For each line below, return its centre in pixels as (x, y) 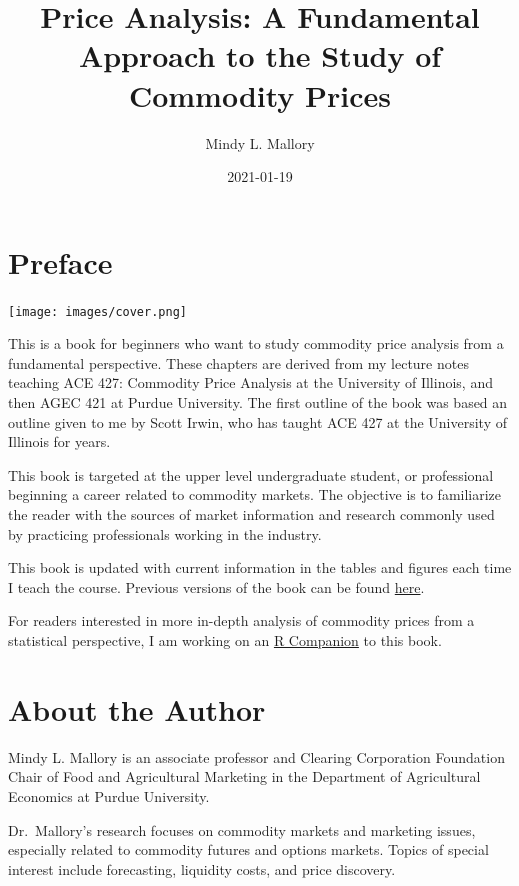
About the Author (137, 708)
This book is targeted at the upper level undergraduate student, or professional (251, 474)
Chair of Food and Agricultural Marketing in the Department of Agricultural (244, 776)
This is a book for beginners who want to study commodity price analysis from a (256, 343)
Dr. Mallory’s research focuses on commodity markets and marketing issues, (242, 829)
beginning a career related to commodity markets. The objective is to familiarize (255, 494)
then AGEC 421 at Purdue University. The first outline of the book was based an (258, 402)
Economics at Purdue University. (109, 795)
